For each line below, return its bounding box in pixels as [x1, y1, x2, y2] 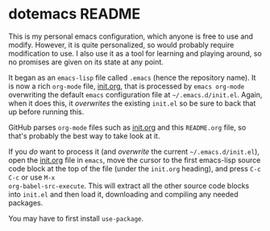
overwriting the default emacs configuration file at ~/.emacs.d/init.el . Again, [8, 89, 263, 99]
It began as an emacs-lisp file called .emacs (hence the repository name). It [8, 72, 256, 82]
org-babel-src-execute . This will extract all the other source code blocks [8, 180, 250, 190]
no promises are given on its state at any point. [8, 57, 164, 67]
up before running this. [8, 106, 85, 117]
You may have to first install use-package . [8, 213, 143, 223]
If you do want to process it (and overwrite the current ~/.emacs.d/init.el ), [8, 146, 260, 156]
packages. [8, 198, 44, 208]
